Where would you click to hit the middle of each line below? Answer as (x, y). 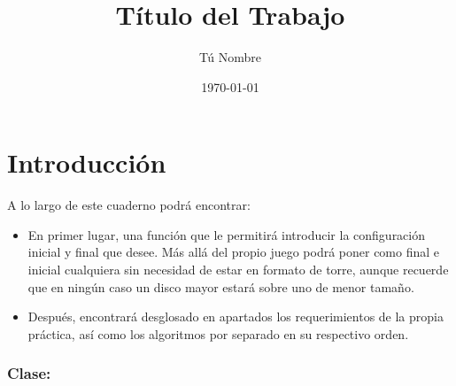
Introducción (87, 162)
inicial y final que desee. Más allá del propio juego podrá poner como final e (234, 252)
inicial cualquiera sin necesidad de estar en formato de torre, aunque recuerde (238, 270)
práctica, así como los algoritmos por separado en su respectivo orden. (218, 333)
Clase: (29, 373)
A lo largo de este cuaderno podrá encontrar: (129, 205)
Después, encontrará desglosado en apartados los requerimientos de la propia (236, 317)
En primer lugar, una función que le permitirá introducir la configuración (227, 234)
